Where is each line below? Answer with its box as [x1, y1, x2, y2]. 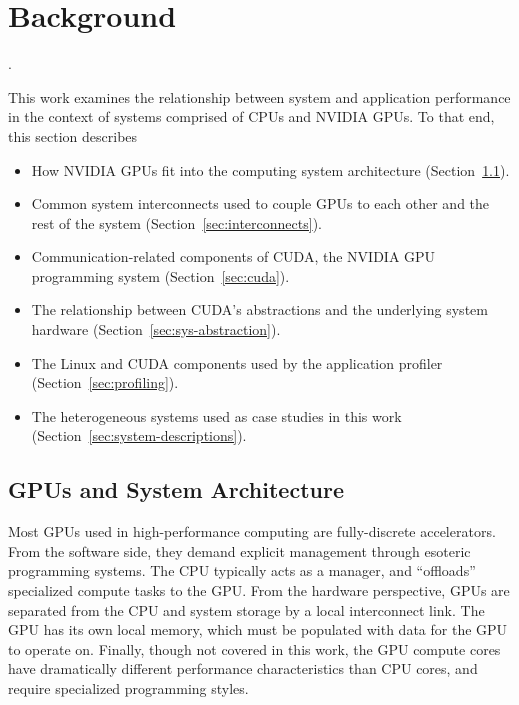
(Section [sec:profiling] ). [31, 372, 179, 393]
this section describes [8, 125, 138, 146]
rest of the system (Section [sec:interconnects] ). [31, 212, 322, 233]
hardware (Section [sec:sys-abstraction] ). [31, 319, 281, 340]
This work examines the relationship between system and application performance [8, 86, 511, 107]
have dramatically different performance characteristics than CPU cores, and [8, 658, 478, 679]
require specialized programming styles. [8, 677, 249, 698]
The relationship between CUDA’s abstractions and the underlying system [31, 299, 488, 320]
